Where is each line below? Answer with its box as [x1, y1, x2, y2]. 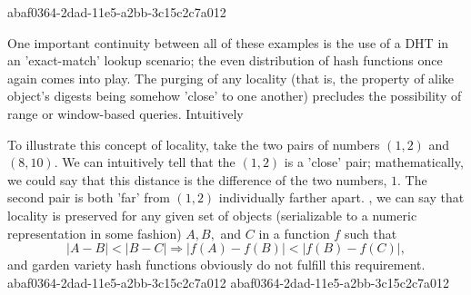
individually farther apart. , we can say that [218, 188, 465, 207]
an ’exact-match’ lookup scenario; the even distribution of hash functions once [7, 51, 443, 70]
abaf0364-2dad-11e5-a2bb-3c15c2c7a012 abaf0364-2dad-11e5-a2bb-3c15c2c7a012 [7, 272, 450, 291]
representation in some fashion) [7, 223, 182, 242]
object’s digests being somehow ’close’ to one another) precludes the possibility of [7, 86, 462, 105]
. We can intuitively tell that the [54, 152, 235, 172]
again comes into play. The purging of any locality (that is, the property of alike [7, 68, 455, 87]
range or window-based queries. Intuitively [7, 103, 244, 123]
